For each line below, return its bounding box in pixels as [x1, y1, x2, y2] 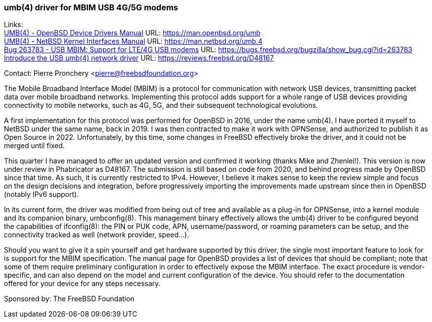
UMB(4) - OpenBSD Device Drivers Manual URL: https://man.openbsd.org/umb [4, 29, 260, 37]
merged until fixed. [4, 141, 65, 150]
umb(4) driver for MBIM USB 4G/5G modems [4, 2, 178, 12]
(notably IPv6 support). [4, 190, 79, 199]
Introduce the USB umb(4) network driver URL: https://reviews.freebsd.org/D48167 [4, 54, 274, 63]
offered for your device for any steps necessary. [4, 279, 161, 288]
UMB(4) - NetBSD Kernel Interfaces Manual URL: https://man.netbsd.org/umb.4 [4, 37, 263, 46]
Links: [4, 20, 23, 29]
